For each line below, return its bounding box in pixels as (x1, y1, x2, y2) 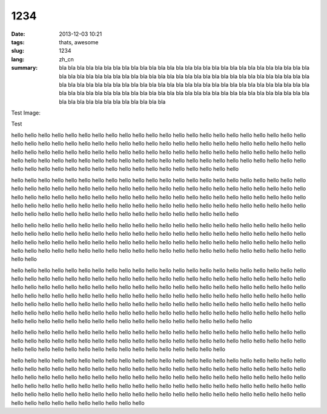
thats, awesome (59, 38, 99, 45)
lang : (11, 55, 25, 63)
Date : (11, 30, 25, 38)
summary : (11, 64, 38, 72)
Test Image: (11, 109, 41, 116)
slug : (11, 47, 24, 55)
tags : (11, 38, 25, 45)
